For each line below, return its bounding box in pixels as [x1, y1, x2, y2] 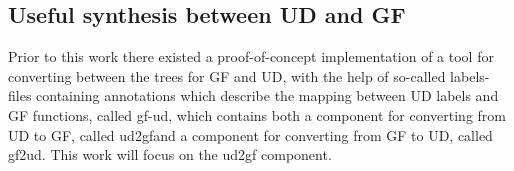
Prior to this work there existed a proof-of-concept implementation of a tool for [8, 46, 494, 67]
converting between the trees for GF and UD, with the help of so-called [8, 65, 446, 86]
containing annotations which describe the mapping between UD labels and [36, 85, 499, 106]
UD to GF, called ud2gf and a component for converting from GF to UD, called [8, 124, 493, 145]
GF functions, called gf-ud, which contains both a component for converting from [8, 104, 506, 125]
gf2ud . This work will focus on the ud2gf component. [8, 144, 332, 165]
